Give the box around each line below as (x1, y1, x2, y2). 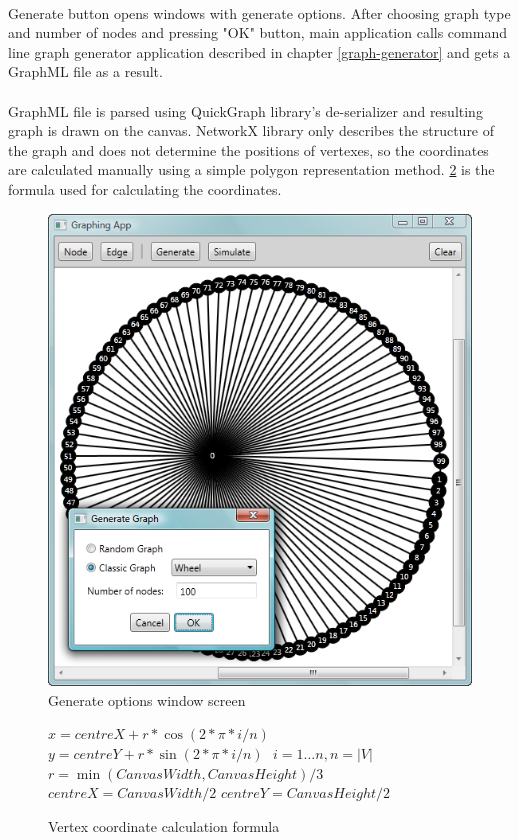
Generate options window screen (48, 689, 246, 710)
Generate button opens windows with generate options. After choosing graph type (8, 2, 511, 23)
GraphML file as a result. (8, 61, 163, 82)
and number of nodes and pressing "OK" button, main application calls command (8, 22, 507, 43)
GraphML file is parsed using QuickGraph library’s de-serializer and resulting (8, 100, 483, 121)
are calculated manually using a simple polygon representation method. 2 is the (8, 159, 495, 180)
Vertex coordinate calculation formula (48, 815, 280, 836)
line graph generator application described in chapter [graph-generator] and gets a (8, 41, 511, 62)
